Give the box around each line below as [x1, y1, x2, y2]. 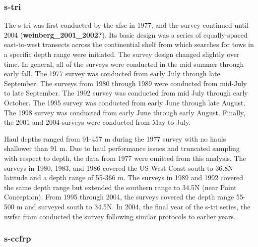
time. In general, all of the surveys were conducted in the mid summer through [4, 58, 244, 69]
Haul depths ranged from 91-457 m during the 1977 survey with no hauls [4, 133, 226, 144]
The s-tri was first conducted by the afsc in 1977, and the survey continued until [4, 20, 249, 30]
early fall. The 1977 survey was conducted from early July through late [4, 68, 220, 79]
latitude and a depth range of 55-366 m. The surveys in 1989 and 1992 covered [4, 172, 244, 183]
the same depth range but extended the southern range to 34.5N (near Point [4, 182, 237, 192]
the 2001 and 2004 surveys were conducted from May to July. [4, 117, 191, 127]
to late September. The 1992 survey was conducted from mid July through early [4, 88, 248, 98]
